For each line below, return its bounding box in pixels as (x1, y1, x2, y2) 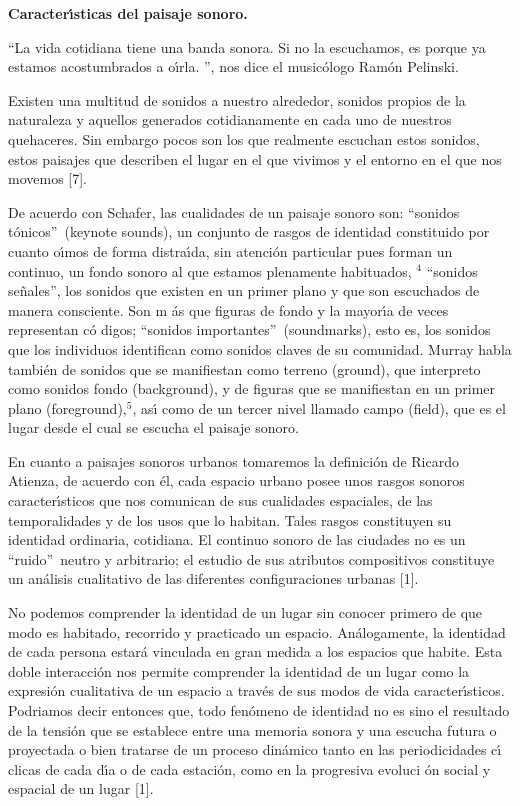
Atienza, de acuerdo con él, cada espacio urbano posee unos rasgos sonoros (8, 470, 465, 491)
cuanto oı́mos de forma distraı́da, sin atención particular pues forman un (8, 240, 453, 261)
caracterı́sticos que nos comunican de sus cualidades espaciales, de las (8, 490, 433, 511)
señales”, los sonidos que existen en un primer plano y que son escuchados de (8, 280, 480, 301)
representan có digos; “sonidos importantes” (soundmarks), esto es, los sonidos (8, 319, 491, 340)
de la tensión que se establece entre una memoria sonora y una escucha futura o (8, 719, 497, 740)
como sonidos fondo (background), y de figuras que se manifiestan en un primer (8, 378, 496, 399)
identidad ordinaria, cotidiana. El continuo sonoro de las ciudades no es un (8, 529, 466, 550)
